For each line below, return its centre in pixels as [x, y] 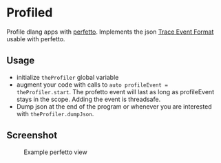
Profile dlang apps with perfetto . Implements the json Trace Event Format [110, 32]
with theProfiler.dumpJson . [55, 113]
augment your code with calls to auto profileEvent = [92, 85]
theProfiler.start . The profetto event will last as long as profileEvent [115, 91]
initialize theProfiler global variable [67, 77]
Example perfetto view [55, 152]
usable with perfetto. [36, 39]
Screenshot [32, 135]
